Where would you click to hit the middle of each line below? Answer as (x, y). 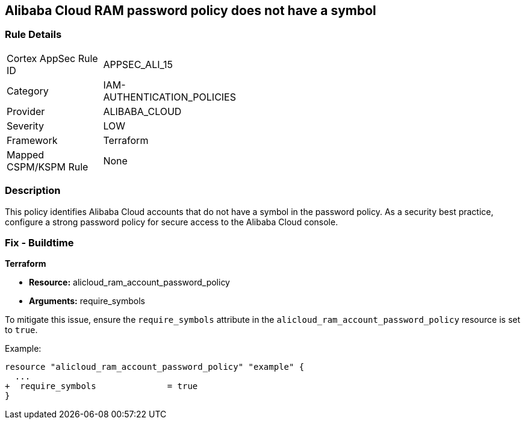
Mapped (26, 154)
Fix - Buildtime (39, 242)
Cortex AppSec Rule (52, 58)
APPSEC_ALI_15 (138, 64)
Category (28, 91)
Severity (25, 126)
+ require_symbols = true (101, 386)
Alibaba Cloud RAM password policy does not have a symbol (191, 11)
